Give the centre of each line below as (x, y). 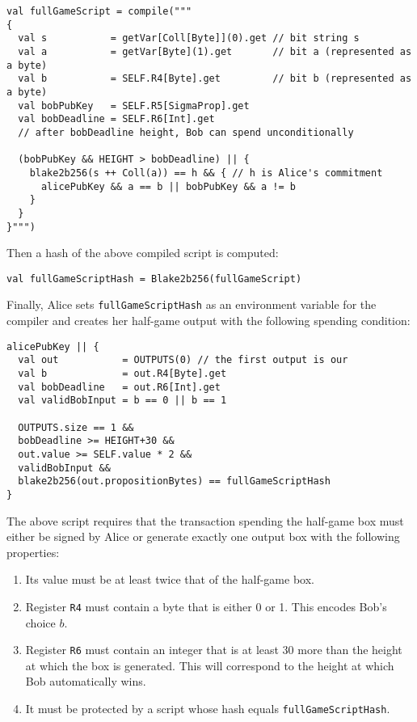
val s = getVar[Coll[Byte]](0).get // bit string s (189, 38)
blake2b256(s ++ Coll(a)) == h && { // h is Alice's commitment (206, 173)
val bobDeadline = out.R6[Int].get (119, 387)
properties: (33, 552)
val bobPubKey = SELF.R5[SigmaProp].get (134, 106)
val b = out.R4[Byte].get (122, 373)
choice (40, 622)
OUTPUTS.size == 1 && (76, 427)
